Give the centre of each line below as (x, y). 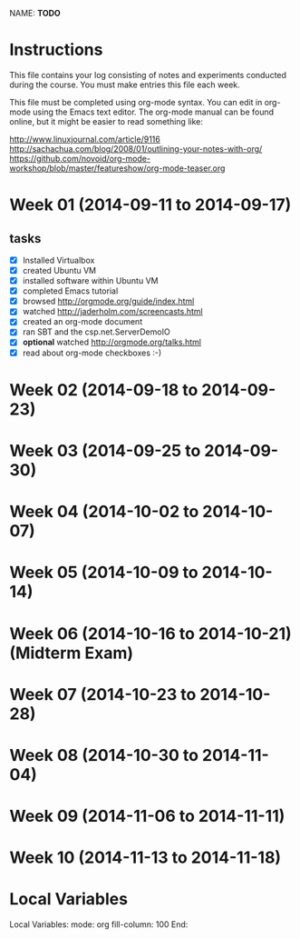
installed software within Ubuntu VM (90, 281)
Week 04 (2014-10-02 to (104, 512)
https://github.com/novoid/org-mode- (80, 158)
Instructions (56, 50)
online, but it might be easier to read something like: (106, 121)
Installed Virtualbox (58, 260)
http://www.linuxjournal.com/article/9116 (85, 139)
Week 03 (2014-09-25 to (105, 450)
